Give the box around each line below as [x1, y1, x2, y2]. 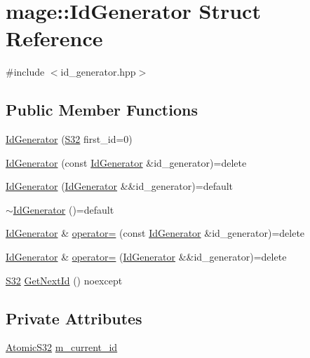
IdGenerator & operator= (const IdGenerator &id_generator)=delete [6, 226, 305, 240]
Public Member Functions [6, 99, 198, 121]
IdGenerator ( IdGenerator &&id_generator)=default [6, 179, 234, 193]
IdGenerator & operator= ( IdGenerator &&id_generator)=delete [6, 249, 287, 264]
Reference [6, 24, 103, 53]
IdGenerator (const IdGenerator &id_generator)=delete [6, 155, 247, 170]
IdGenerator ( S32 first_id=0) [6, 132, 133, 146]
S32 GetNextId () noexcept [6, 273, 123, 287]
